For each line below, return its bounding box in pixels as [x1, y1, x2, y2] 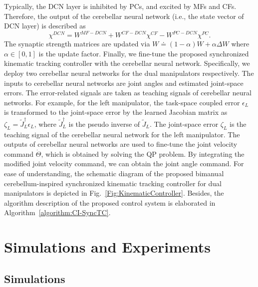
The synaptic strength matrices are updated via [4, 38, 150, 49]
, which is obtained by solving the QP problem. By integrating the [41, 148, 245, 159]
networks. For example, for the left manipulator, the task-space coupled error [4, 97, 240, 107]
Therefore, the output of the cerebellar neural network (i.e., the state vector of [4, 10, 244, 21]
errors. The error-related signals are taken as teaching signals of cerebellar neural [4, 87, 252, 98]
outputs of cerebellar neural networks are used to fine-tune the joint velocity [4, 139, 238, 149]
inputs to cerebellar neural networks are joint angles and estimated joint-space [4, 77, 244, 88]
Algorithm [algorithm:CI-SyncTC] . [4, 207, 111, 218]
